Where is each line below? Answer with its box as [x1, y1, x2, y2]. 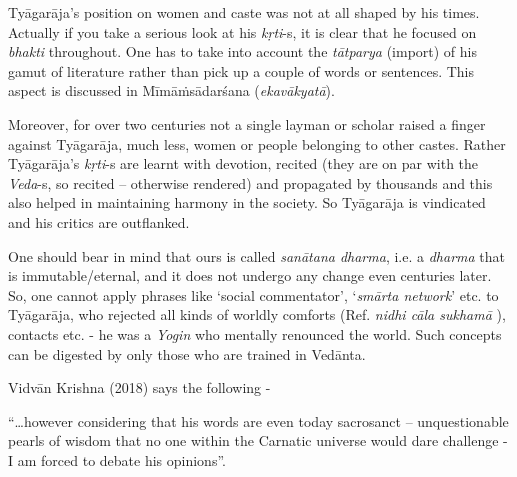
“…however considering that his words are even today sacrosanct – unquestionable [8, 410, 509, 431]
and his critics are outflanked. [8, 211, 190, 232]
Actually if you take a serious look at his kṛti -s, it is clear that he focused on [8, 21, 477, 42]
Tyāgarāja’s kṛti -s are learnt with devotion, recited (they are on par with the [8, 153, 479, 174]
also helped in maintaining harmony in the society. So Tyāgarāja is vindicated [8, 192, 486, 213]
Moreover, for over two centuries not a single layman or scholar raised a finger [8, 113, 486, 134]
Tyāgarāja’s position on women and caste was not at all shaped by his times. [8, 2, 480, 22]
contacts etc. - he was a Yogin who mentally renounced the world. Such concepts [8, 323, 502, 344]
